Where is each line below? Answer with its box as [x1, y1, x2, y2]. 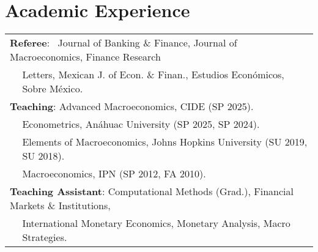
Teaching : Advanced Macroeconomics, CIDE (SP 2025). [10, 99, 254, 114]
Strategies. [22, 230, 67, 245]
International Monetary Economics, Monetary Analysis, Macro [22, 216, 290, 231]
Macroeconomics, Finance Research [10, 50, 161, 64]
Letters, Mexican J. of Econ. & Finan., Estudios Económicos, [22, 67, 284, 82]
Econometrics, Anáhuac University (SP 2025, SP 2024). [22, 117, 260, 132]
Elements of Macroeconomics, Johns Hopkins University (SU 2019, [22, 135, 308, 149]
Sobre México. [22, 81, 83, 96]
